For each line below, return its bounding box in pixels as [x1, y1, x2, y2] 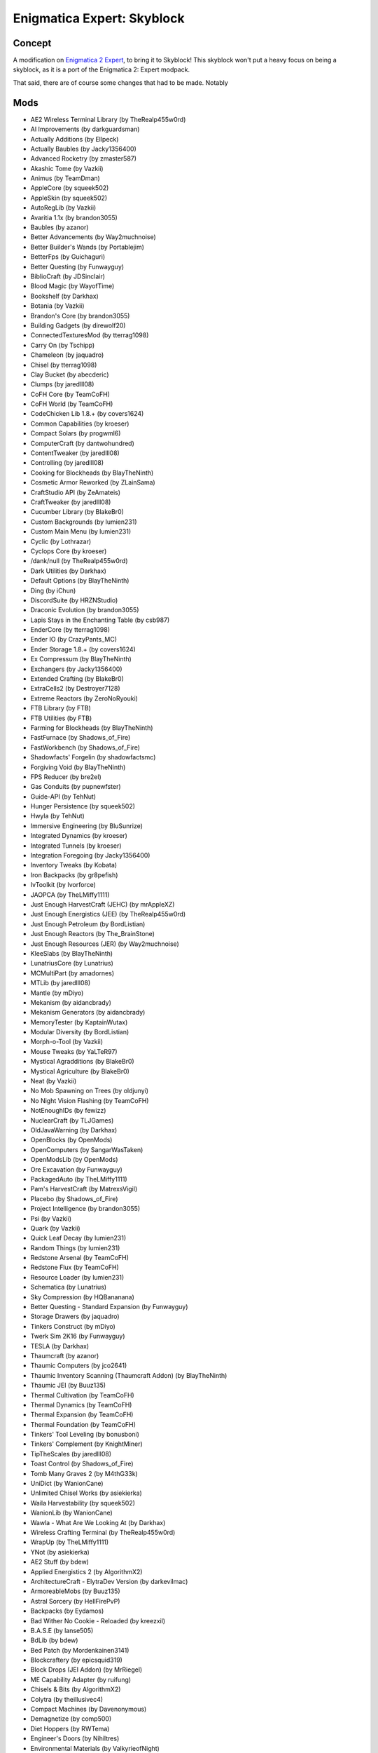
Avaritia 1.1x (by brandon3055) [30, 213, 118, 222]
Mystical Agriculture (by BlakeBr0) [30, 1067, 129, 1076]
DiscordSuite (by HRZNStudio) [30, 596, 118, 604]
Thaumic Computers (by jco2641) [30, 1361, 127, 1370]
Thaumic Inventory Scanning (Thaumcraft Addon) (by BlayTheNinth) [30, 1371, 227, 1379]
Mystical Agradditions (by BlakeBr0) [30, 1057, 134, 1066]
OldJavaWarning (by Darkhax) [30, 1125, 118, 1134]
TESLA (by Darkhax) [30, 1341, 90, 1350]
